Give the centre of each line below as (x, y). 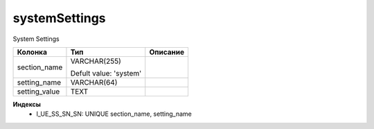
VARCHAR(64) (94, 82)
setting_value (38, 92)
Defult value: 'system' (106, 73)
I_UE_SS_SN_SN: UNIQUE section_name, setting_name (114, 114)
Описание (167, 52)
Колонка (32, 52)
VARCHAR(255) (96, 61)
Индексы (27, 104)
